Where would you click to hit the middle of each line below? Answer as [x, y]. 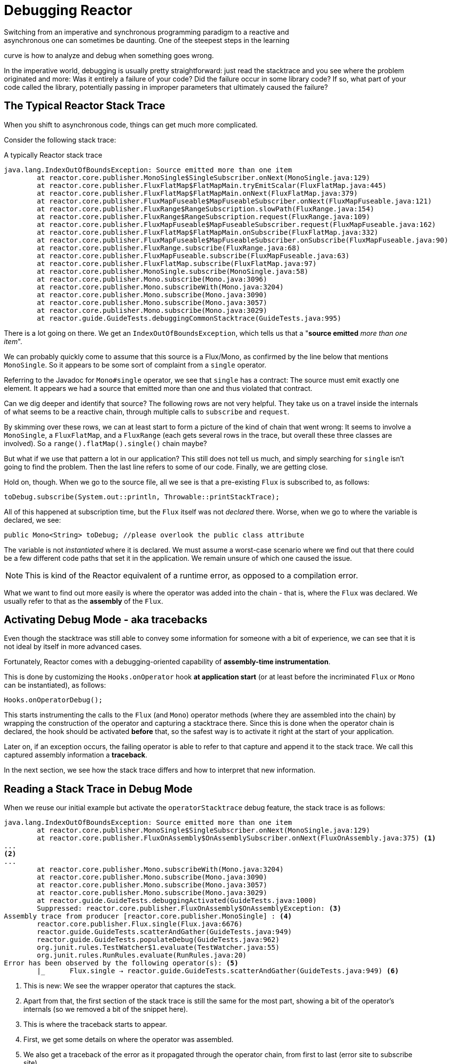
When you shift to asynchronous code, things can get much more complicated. [131, 124]
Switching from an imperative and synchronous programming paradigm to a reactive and [146, 32]
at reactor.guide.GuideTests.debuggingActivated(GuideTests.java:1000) [177, 901]
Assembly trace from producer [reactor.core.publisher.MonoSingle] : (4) [148, 916]
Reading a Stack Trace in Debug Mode [98, 789]
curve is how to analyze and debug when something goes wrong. [109, 55]
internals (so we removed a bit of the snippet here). [106, 1009]
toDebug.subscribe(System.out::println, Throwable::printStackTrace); [142, 497]
